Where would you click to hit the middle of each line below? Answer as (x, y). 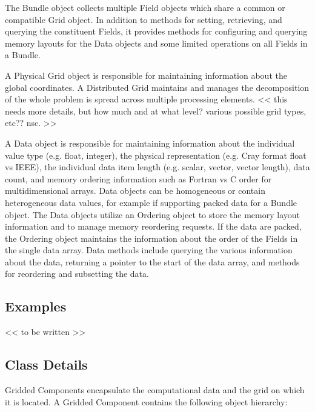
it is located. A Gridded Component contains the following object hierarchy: (146, 401)
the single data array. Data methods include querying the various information (149, 250)
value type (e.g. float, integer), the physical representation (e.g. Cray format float (156, 155)
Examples (36, 306)
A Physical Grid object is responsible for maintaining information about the (146, 75)
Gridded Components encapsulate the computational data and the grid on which (155, 390)
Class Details (46, 364)
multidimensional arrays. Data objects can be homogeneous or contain (135, 191)
